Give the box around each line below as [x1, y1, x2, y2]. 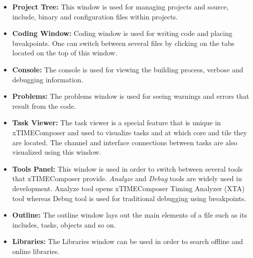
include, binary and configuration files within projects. [12, 11, 178, 21]
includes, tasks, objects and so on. [12, 219, 116, 230]
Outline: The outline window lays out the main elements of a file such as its [12, 210, 247, 220]
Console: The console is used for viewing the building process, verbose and [12, 64, 244, 74]
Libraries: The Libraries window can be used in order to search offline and [12, 236, 243, 247]
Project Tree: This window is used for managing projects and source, [12, 1, 229, 11]
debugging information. [12, 74, 83, 84]
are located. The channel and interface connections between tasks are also [12, 137, 238, 147]
